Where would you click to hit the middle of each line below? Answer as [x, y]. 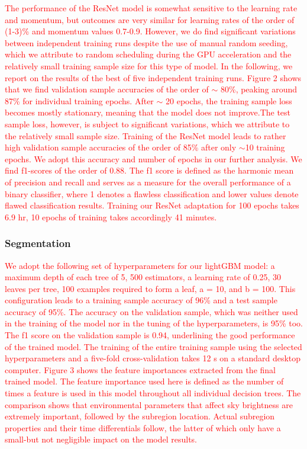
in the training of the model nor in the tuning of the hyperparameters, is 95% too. [154, 323]
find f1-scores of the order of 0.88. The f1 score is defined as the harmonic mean [149, 170]
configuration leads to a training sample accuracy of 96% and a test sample [141, 300]
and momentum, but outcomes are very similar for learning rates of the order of [150, 19]
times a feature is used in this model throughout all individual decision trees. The [153, 393]
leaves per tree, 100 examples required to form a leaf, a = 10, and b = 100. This [150, 288]
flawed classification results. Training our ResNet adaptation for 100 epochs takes [152, 205]
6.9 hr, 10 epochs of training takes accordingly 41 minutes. [111, 217]
